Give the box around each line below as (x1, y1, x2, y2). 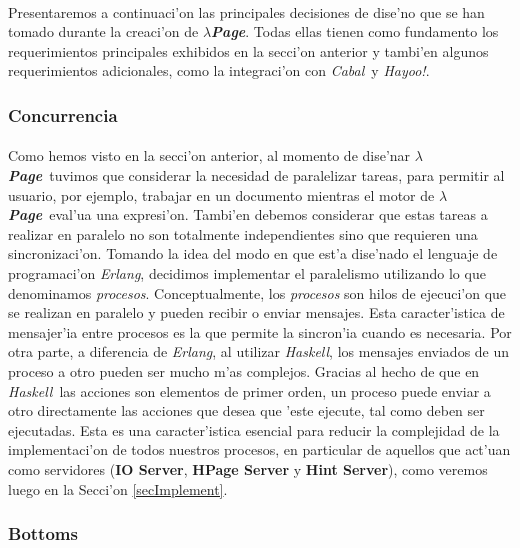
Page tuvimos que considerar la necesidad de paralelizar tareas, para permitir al (8, 165, 505, 185)
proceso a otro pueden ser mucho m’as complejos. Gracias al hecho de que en (8, 360, 480, 381)
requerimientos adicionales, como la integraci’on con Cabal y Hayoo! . (8, 60, 430, 81)
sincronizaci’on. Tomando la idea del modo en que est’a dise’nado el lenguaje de (8, 243, 498, 264)
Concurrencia (8, 102, 118, 127)
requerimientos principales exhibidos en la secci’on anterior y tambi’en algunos (8, 40, 489, 61)
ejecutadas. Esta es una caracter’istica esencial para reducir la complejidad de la (8, 419, 500, 440)
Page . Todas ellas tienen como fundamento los (211, 21, 499, 42)
